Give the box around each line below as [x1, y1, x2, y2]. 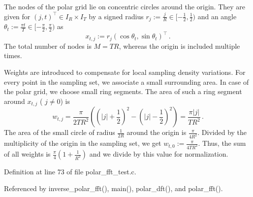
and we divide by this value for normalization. [89, 149, 228, 159]
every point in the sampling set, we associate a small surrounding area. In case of [4, 76, 249, 87]
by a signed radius [89, 11, 144, 21]
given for [4, 11, 31, 21]
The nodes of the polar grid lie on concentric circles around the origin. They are [4, 1, 246, 11]
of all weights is [4, 149, 51, 159]
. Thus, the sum [198, 138, 246, 148]
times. [4, 50, 22, 61]
